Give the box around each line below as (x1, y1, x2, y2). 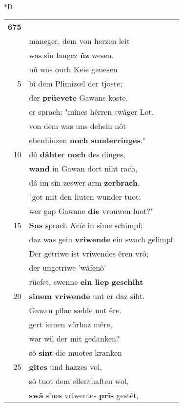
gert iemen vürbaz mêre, (29, 318, 112, 330)
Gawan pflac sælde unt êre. (29, 304, 122, 316)
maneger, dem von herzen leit (29, 35, 130, 46)
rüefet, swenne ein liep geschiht (29, 276, 143, 287)
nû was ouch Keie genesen (29, 63, 118, 75)
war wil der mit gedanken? (29, 332, 120, 344)
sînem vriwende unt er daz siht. (29, 290, 145, 301)
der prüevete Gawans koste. (29, 91, 128, 103)
